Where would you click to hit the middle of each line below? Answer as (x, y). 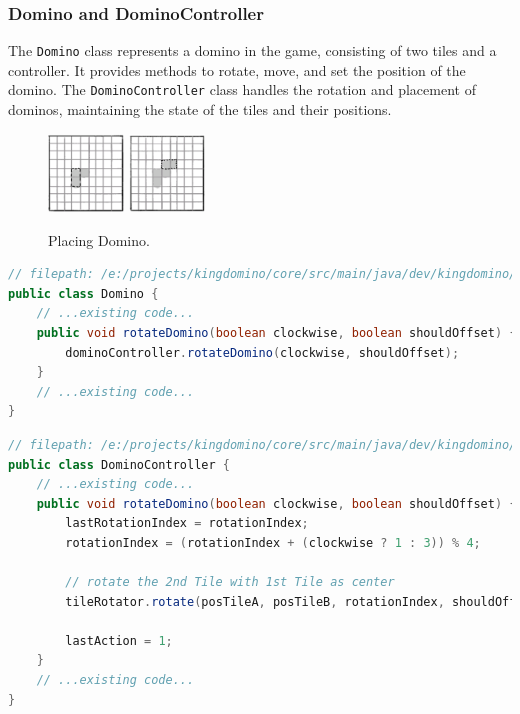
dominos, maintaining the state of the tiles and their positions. (200, 109)
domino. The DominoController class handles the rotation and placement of (242, 89)
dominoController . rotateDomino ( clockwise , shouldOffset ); (262, 352)
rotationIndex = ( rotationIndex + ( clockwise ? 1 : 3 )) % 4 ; (273, 542)
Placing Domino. (99, 239)
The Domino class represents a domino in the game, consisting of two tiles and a (252, 50)
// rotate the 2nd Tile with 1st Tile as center (230, 582)
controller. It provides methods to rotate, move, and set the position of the (237, 69)
